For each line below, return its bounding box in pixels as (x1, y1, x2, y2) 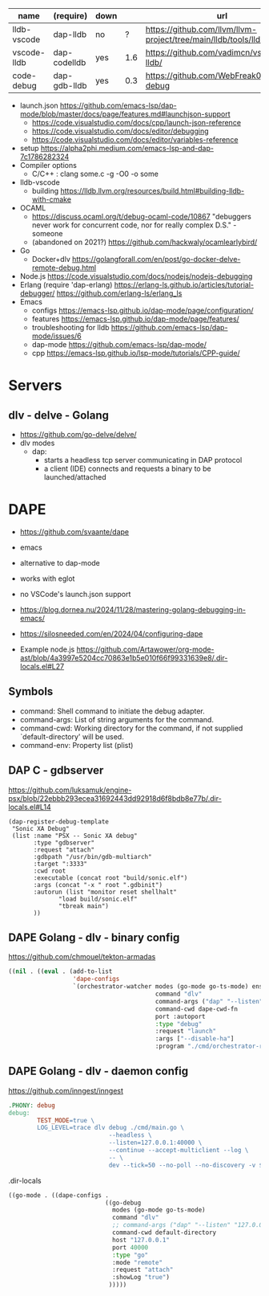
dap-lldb (53, 29, 86, 39)
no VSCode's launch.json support (19, 589, 131, 599)
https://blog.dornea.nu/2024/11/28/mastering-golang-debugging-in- (19, 604, 247, 614)
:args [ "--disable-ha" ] (155, 1035, 235, 1043)
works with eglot (19, 574, 75, 583)
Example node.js (19, 644, 75, 654)
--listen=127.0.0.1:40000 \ (108, 1139, 203, 1147)
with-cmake (31, 194, 72, 204)
